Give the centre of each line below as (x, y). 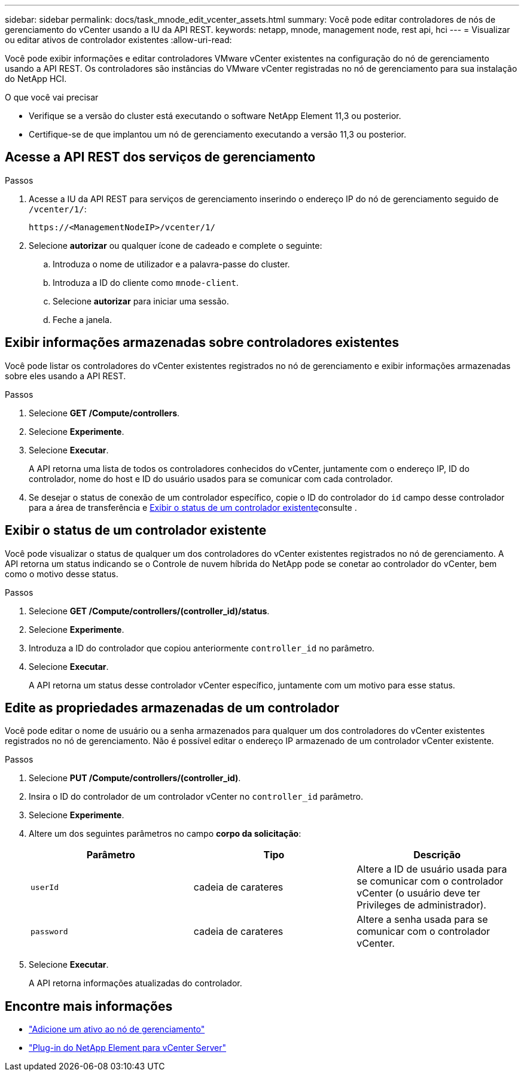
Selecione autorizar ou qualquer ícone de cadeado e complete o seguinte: (176, 245)
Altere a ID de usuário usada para (432, 869)
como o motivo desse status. (62, 574)
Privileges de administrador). (421, 905)
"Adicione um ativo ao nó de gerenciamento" (117, 1029)
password (49, 931)
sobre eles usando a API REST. (65, 376)
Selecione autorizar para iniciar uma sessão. (141, 301)
